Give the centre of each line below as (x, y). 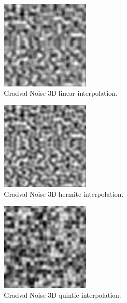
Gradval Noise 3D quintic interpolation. (63, 295)
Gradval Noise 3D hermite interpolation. (64, 194)
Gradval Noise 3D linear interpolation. (61, 93)
